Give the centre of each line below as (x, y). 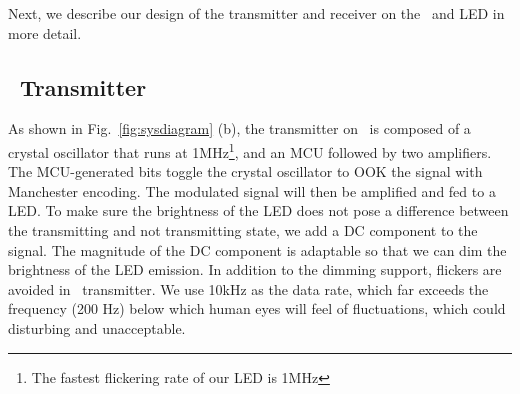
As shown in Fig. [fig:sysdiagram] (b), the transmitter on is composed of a (239, 128)
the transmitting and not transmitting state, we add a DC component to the (243, 230)
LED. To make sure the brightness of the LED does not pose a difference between (258, 210)
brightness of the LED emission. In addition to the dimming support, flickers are (255, 269)
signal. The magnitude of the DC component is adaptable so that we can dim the (257, 249)
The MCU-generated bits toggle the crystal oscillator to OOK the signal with (245, 171)
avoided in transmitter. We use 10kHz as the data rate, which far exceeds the (248, 288)
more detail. (45, 32)
